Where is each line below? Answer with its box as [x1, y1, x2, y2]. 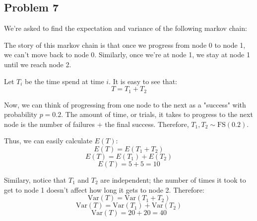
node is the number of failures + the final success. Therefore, [4, 118, 189, 129]
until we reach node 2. [4, 59, 71, 69]
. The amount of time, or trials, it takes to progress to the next [61, 109, 253, 119]
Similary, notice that [4, 175, 66, 185]
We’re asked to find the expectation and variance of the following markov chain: [4, 23, 247, 33]
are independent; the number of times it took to [100, 175, 246, 185]
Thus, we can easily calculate [4, 135, 92, 146]
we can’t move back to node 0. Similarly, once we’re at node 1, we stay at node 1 [4, 49, 250, 60]
